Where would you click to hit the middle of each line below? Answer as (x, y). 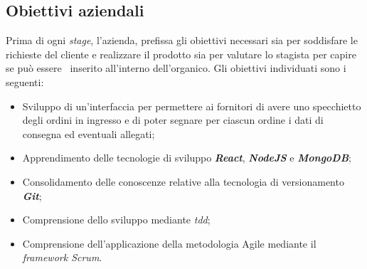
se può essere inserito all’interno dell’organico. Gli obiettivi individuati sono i (176, 68)
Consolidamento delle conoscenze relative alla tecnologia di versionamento (183, 181)
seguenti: (25, 81)
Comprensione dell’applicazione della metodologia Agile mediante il (169, 243)
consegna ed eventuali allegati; (89, 133)
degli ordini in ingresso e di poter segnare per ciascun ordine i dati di (173, 120)
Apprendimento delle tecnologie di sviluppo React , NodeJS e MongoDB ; (187, 158)
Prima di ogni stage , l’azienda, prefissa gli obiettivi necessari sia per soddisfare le (182, 40)
